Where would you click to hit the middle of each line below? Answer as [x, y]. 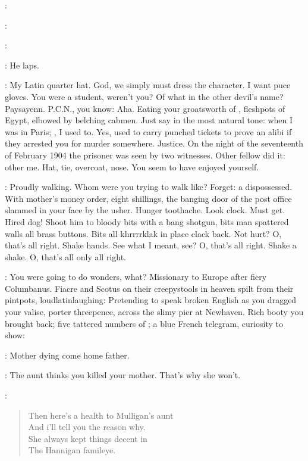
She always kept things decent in [88, 438]
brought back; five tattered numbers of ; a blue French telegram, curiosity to [144, 323]
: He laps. [22, 65]
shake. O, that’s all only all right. [65, 256]
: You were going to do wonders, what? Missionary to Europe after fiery [136, 277]
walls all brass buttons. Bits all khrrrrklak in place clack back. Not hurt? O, [143, 233]
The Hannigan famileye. [72, 450]
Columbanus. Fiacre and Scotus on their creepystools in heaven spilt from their [149, 288]
